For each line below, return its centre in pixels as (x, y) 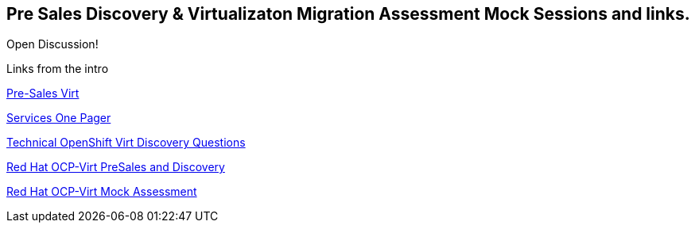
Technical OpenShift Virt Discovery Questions (126, 143)
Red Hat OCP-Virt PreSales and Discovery (116, 167)
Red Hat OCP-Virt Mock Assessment (102, 192)
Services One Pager (59, 118)
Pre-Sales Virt (43, 94)
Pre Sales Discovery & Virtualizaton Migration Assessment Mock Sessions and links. (348, 14)
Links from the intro (58, 69)
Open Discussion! (52, 44)
